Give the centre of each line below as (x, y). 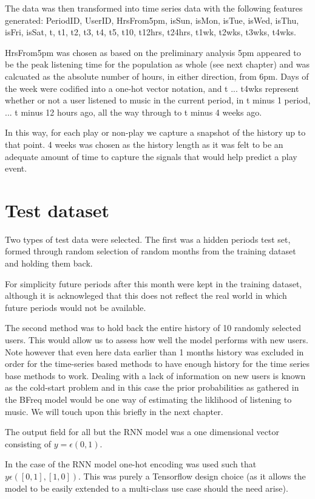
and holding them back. (49, 263)
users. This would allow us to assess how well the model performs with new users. (157, 340)
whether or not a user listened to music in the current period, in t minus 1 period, (158, 100)
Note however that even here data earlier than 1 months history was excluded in (154, 351)
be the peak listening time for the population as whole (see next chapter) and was (157, 64)
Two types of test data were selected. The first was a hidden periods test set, (148, 239)
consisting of (28, 443)
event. (16, 168)
